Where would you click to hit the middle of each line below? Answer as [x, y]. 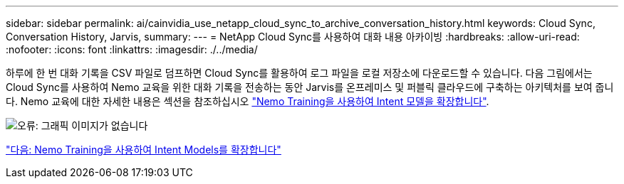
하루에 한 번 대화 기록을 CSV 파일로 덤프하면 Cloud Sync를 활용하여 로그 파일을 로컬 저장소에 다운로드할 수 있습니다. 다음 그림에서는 [299, 73]
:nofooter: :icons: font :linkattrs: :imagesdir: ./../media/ [132, 49]
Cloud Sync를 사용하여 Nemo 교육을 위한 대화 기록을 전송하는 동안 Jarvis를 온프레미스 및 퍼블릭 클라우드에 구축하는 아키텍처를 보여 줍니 [310, 87]
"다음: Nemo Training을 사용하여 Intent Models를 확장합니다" [144, 150]
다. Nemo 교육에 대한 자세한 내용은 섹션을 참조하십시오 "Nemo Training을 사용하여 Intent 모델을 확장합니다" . [248, 101]
